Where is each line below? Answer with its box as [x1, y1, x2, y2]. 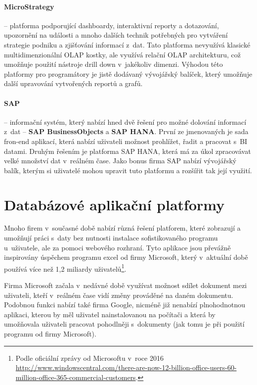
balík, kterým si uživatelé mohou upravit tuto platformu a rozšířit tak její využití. [4, 165, 252, 175]
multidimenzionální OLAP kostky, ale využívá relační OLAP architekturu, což [4, 49, 241, 59]
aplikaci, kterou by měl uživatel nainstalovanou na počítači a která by [4, 309, 215, 319]
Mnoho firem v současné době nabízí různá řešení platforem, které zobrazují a [4, 223, 241, 233]
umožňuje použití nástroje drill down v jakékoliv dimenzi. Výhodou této [4, 59, 223, 69]
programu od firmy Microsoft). [4, 329, 96, 339]
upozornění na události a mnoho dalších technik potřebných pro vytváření [4, 30, 228, 40]
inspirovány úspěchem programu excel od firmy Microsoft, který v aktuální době [4, 252, 248, 262]
